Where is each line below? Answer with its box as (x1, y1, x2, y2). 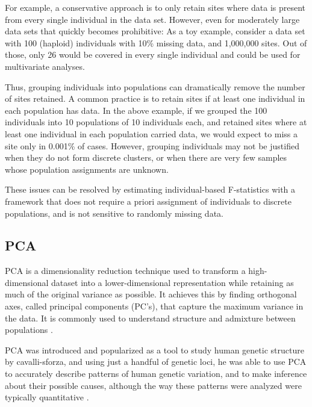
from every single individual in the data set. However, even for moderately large (5, 13, 300, 25)
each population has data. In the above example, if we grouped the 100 (5, 104, 267, 116)
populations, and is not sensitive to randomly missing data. (5, 207, 223, 219)
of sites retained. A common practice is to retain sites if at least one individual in (5, 92, 305, 105)
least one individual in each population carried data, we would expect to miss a (5, 127, 298, 140)
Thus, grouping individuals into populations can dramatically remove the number (5, 80, 305, 93)
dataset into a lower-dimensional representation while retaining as (51, 276, 294, 288)
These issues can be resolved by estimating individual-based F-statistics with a (5, 183, 296, 196)
